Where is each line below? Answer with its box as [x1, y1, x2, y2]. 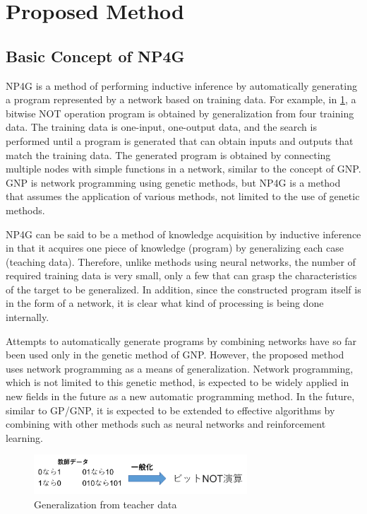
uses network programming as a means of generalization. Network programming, [6, 361, 354, 375]
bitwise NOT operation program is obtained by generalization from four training [6, 105, 354, 120]
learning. [6, 430, 43, 445]
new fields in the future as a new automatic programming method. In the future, [6, 389, 355, 404]
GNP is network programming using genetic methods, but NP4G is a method [6, 175, 341, 189]
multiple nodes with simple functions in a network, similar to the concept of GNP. [6, 161, 361, 176]
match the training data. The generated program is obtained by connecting [6, 147, 331, 162]
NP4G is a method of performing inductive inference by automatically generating [6, 78, 357, 93]
